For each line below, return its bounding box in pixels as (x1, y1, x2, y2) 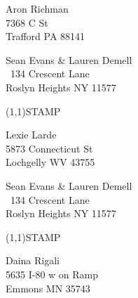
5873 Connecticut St (6, 141, 93, 155)
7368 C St (6, 15, 48, 30)
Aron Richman (6, 1, 69, 15)
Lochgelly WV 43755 (6, 155, 95, 169)
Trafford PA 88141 (6, 29, 85, 44)
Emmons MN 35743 (6, 280, 90, 295)
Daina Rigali (6, 253, 60, 268)
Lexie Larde (6, 127, 57, 142)
